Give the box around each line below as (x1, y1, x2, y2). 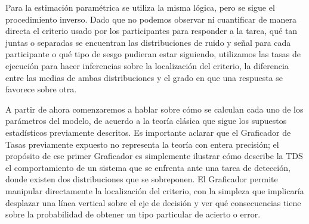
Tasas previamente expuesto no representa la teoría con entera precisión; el (5, 138, 279, 150)
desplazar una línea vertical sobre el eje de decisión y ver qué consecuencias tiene (5, 196, 301, 209)
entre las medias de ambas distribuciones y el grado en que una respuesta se (5, 71, 283, 83)
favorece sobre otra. (5, 83, 77, 95)
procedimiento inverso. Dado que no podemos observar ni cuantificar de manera (5, 13, 296, 25)
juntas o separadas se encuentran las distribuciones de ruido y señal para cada (5, 36, 291, 48)
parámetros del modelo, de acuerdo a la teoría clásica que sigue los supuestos (5, 114, 287, 127)
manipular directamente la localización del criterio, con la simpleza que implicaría (5, 184, 304, 197)
